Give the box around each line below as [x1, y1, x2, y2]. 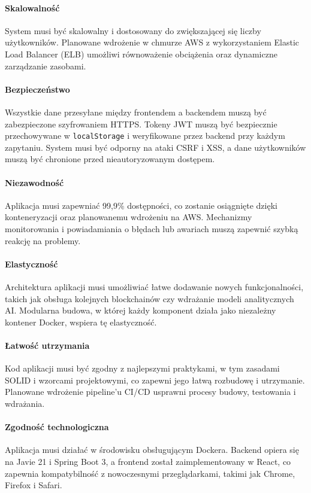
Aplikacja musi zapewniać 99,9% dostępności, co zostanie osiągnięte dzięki [5, 199, 277, 211]
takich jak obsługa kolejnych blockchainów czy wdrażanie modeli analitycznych [5, 292, 294, 305]
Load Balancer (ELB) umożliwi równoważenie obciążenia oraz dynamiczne [5, 47, 277, 60]
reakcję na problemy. [5, 234, 81, 246]
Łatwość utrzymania [5, 339, 90, 351]
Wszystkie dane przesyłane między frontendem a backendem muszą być [5, 105, 267, 118]
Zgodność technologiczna [5, 421, 109, 433]
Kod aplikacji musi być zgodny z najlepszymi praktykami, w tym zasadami [5, 362, 280, 375]
